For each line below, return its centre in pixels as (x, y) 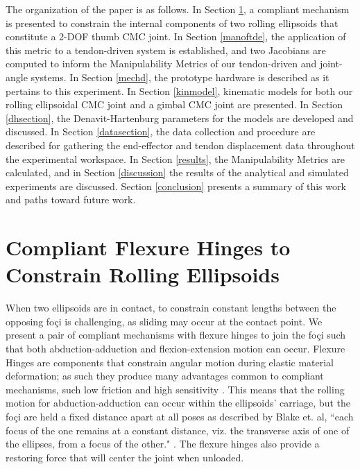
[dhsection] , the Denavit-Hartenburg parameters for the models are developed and (180, 118)
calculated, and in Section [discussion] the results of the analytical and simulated (177, 172)
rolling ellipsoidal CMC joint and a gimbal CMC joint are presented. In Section (174, 104)
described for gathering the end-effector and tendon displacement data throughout (180, 145)
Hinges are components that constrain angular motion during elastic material (170, 362)
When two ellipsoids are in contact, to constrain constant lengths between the (171, 308)
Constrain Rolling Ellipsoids (143, 274)
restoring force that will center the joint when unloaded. (125, 457)
